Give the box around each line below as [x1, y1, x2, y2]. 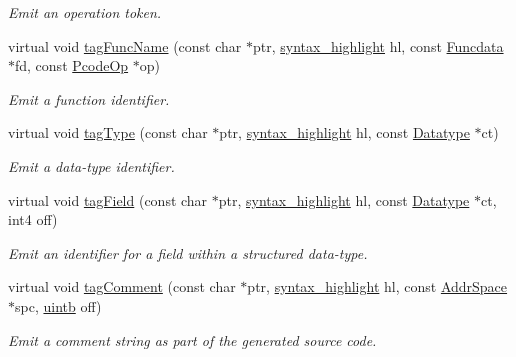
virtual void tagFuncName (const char [8, 35, 242, 56]
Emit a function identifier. [8, 88, 170, 109]
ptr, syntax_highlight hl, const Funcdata [253, 35, 504, 56]
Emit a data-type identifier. [8, 155, 175, 176]
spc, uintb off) [15, 295, 102, 316]
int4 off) [8, 209, 58, 230]
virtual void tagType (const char [8, 122, 208, 143]
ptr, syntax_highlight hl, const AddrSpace [247, 276, 508, 297]
